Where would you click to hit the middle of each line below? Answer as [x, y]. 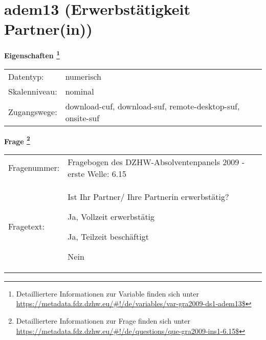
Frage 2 [17, 140]
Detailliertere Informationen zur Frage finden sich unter [103, 321]
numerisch [83, 76]
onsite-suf [82, 118]
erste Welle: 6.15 [97, 173]
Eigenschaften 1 [32, 54]
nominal [80, 91]
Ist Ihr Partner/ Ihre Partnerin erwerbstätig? [148, 196]
